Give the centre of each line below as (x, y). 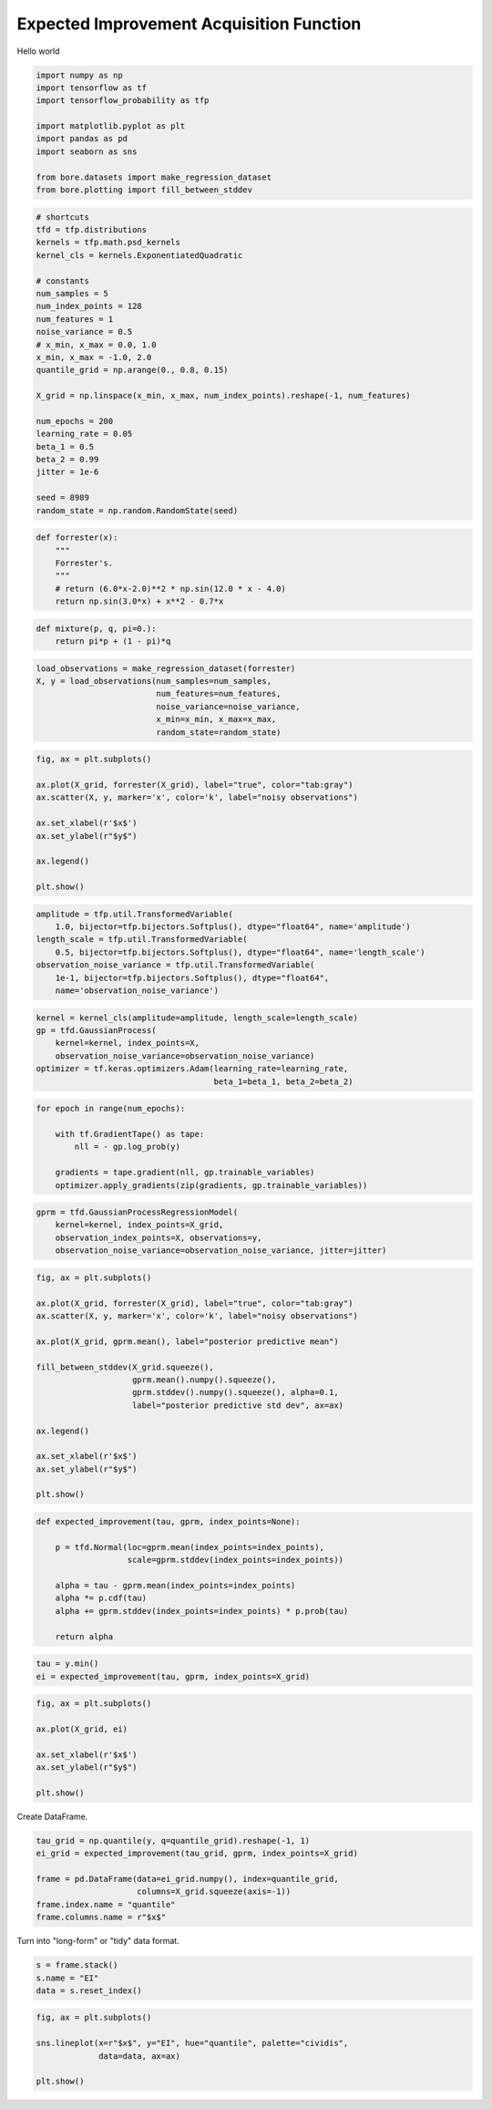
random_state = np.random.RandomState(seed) (137, 510)
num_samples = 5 (72, 293)
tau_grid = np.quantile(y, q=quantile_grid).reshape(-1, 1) (173, 1840)
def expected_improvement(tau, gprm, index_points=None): (168, 1522)
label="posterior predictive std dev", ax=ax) (238, 1405)
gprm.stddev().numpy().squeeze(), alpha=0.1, (236, 1392)
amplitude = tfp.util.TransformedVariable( (135, 914)
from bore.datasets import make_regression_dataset (154, 177)
